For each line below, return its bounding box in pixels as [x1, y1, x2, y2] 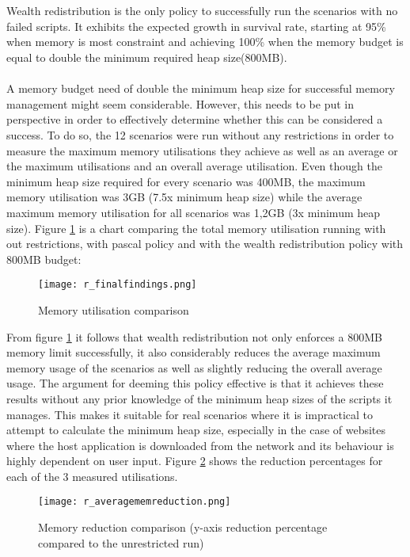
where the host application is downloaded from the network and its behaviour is [6, 437, 394, 453]
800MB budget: [6, 250, 82, 267]
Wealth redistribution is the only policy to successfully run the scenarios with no [6, 2, 398, 19]
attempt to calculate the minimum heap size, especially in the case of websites [6, 422, 386, 438]
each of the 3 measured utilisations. [6, 467, 178, 484]
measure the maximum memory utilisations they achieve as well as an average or [6, 142, 398, 158]
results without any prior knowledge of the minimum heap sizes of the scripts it [6, 390, 393, 406]
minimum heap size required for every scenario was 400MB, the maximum [6, 173, 366, 189]
